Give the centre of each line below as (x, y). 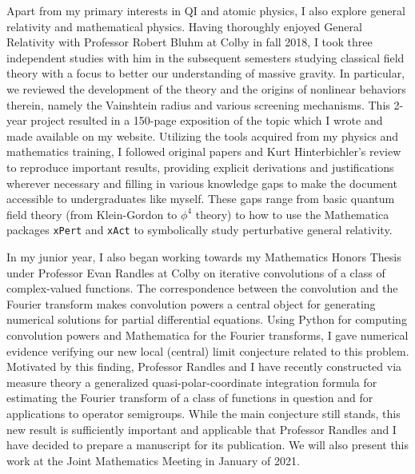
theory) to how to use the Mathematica (292, 214)
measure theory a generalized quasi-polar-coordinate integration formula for (192, 382)
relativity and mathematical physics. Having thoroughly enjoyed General (184, 26)
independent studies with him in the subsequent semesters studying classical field (206, 57)
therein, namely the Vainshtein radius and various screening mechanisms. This (198, 104)
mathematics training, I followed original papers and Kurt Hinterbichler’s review (204, 151)
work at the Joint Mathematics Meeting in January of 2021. (153, 460)
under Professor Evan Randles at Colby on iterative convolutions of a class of (196, 272)
